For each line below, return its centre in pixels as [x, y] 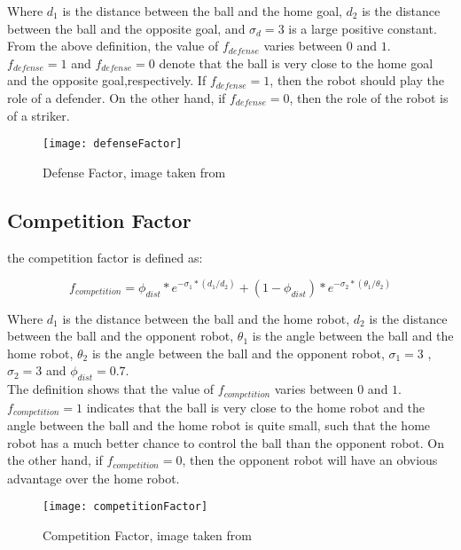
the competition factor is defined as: [105, 257]
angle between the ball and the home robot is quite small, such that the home [219, 425]
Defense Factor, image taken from [134, 172]
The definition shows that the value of [111, 389]
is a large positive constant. [363, 28]
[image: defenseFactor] [113, 144]
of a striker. [39, 115]
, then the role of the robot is [369, 97]
